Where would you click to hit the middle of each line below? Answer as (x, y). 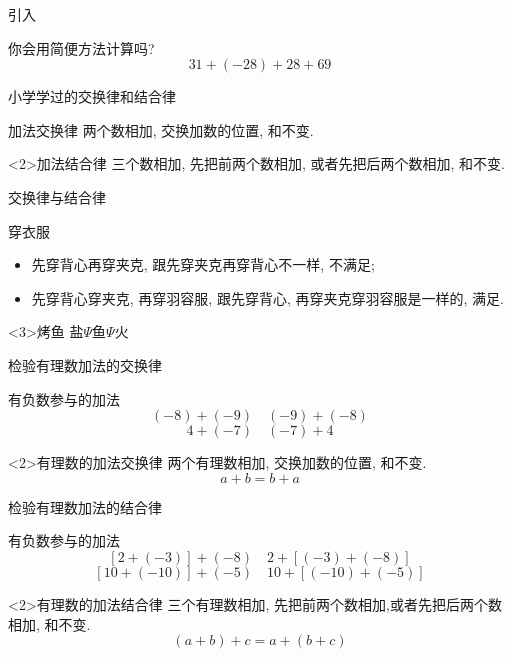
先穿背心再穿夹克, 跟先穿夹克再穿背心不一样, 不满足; (203, 264)
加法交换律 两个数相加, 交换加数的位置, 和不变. (161, 129)
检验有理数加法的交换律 (85, 364)
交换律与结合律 (57, 196)
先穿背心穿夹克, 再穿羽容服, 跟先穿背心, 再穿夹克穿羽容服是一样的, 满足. (267, 297)
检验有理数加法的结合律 (85, 506)
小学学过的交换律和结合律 (92, 96)
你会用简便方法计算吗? (81, 47)
